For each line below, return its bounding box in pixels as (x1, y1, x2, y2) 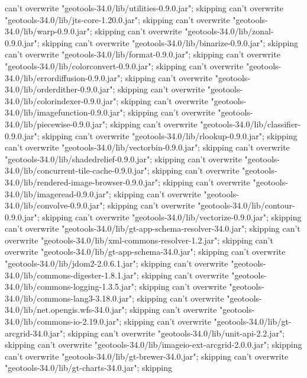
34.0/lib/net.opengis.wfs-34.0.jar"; (5, 303, 127, 316)
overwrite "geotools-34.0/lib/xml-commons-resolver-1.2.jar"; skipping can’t (5, 233, 273, 246)
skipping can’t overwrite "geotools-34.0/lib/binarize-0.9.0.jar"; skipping (42, 36, 299, 49)
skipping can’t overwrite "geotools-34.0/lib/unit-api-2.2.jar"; (67, 326, 285, 339)
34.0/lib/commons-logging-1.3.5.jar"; (5, 280, 137, 293)
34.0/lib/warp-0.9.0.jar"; (5, 25, 92, 37)
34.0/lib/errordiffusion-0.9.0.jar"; (5, 71, 123, 84)
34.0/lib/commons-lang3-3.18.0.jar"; (5, 291, 134, 304)
